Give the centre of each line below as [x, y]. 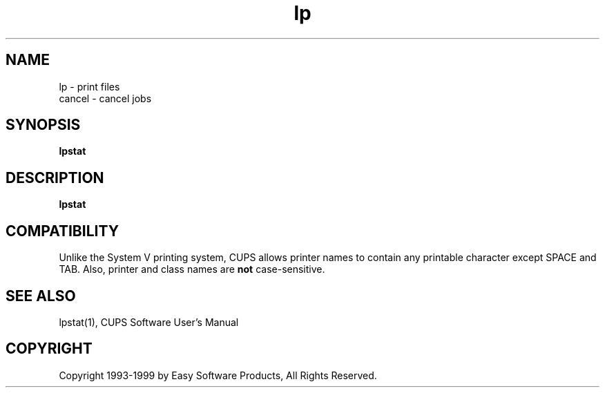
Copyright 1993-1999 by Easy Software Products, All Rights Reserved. [218, 375]
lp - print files [89, 86]
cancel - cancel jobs [105, 98]
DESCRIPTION [55, 178]
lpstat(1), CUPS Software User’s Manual [149, 322]
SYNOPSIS [43, 125]
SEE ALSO [41, 296]
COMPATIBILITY [62, 231]
